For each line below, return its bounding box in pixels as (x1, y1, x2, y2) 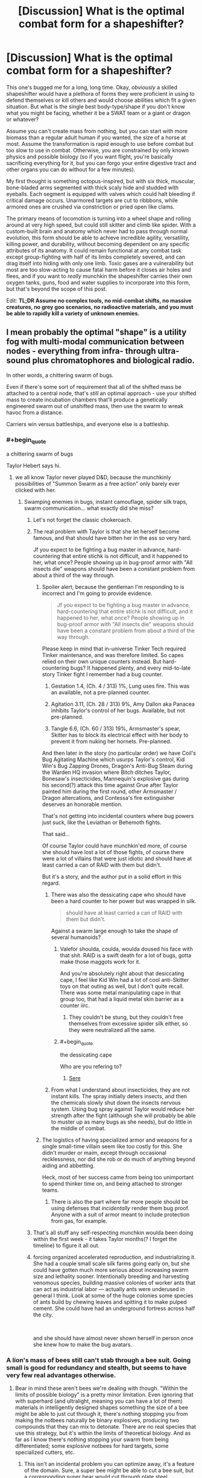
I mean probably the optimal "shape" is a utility (6, 327, 187, 338)
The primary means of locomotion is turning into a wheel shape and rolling (6, 215, 191, 222)
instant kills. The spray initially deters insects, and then (51, 1093, 188, 1100)
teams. (42, 1186, 59, 1194)
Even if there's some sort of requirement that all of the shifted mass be (6, 383, 182, 390)
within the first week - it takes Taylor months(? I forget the (33, 1236, 177, 1243)
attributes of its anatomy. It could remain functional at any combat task (6, 247, 182, 254)
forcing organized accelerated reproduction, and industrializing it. (33, 1254, 196, 1261)
